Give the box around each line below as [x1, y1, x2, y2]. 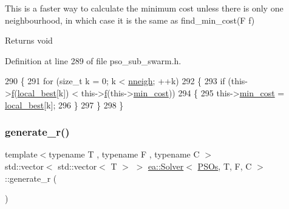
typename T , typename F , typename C [49, 148, 200, 161]
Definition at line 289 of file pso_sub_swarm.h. [5, 54, 182, 67]
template [5, 148, 38, 161]
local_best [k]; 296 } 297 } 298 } [5, 98, 124, 111]
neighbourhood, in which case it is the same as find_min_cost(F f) [5, 13, 255, 26]
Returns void [5, 34, 53, 47]
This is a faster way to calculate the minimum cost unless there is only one [5, 2, 284, 14]
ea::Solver [148, 159, 184, 172]
